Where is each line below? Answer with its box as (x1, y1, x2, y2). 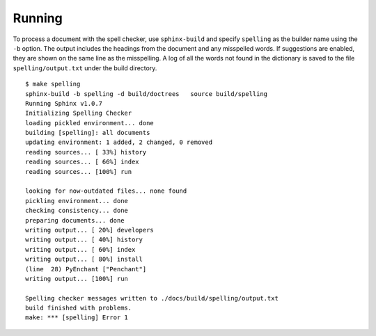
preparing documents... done (25, 216, 125, 224)
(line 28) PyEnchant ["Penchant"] (25, 265, 147, 273)
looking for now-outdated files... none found (25, 187, 187, 195)
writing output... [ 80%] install (25, 255, 143, 264)
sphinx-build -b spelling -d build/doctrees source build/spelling (25, 90, 268, 97)
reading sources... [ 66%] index (25, 158, 139, 166)
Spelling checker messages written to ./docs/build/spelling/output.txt (25, 294, 279, 302)
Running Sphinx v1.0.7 (25, 99, 103, 107)
